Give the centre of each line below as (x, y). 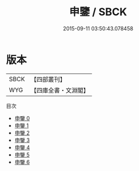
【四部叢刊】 (48, 79)
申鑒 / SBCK (98, 12)
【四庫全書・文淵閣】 (60, 90)
